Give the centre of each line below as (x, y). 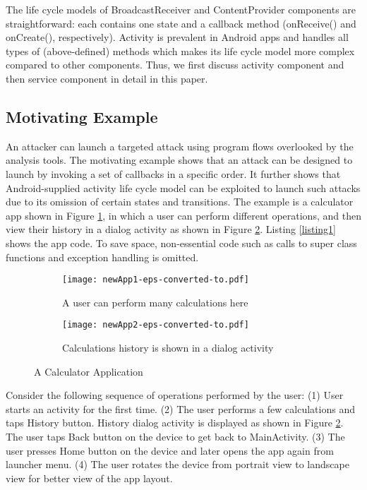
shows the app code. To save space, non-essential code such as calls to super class (181, 243)
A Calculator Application (89, 371)
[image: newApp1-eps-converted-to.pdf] (156, 280)
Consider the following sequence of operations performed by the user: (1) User (175, 395)
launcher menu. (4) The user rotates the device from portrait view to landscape (178, 464)
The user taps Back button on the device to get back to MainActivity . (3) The (175, 436)
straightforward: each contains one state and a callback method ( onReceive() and (181, 23)
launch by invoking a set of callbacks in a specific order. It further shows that (173, 173)
